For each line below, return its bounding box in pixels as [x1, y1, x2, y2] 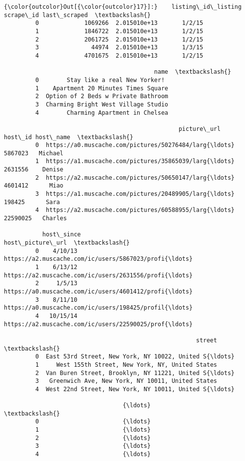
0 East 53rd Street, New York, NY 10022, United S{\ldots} [35, 353, 235, 360]
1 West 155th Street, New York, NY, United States [35, 361, 217, 368]
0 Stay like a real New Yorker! [35, 76, 165, 84]
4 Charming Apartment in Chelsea [35, 109, 168, 116]
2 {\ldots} [35, 434, 151, 441]
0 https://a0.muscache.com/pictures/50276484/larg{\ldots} [35, 142, 235, 149]
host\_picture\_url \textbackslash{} [4, 239, 130, 247]
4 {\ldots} [35, 451, 151, 458]
